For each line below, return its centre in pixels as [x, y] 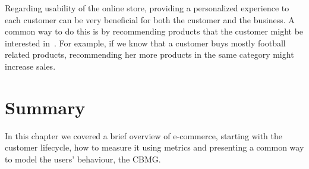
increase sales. [30, 66]
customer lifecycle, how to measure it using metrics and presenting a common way [154, 147]
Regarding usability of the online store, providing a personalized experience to [147, 8]
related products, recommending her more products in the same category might [149, 54]
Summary [45, 107]
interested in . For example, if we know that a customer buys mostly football [145, 43]
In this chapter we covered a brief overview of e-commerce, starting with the [144, 135]
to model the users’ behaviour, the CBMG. [83, 159]
